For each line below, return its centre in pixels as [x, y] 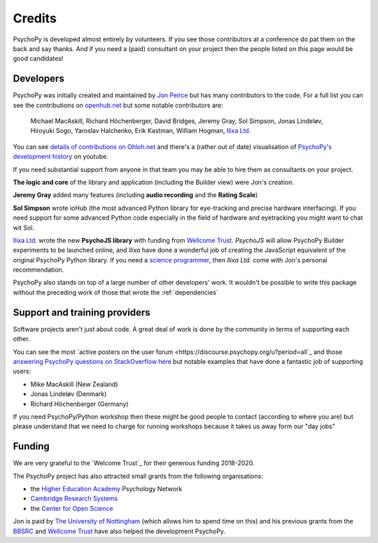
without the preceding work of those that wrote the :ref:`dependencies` [115, 292]
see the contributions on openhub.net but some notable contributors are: [118, 105]
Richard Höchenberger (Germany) [79, 404]
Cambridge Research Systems [74, 499]
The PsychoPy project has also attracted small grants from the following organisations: [138, 476]
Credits [35, 18]
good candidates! [38, 59]
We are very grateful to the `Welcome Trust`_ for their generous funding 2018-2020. [134, 463]
